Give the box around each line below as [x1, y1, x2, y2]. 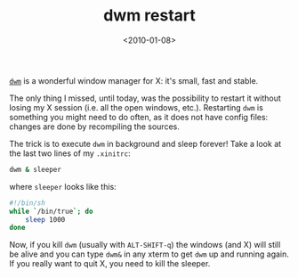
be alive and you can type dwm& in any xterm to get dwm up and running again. [9, 249, 289, 259]
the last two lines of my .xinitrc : [9, 148, 131, 159]
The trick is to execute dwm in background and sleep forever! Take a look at [9, 138, 282, 149]
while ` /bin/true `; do [9, 207, 93, 216]
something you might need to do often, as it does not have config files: [9, 111, 269, 122]
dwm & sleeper [9, 165, 62, 174]
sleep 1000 [25, 215, 66, 224]
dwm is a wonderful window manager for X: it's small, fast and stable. [9, 75, 259, 86]
